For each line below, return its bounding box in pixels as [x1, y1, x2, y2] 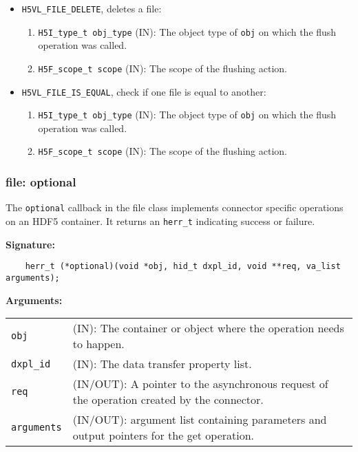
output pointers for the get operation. [72, 427, 255, 444]
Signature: [6, 237, 55, 251]
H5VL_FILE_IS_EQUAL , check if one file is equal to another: [21, 84, 266, 98]
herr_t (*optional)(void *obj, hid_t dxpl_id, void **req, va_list [25, 261, 341, 272]
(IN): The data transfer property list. [72, 356, 252, 372]
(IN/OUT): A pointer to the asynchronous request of [72, 376, 328, 392]
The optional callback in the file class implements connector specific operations [6, 200, 344, 215]
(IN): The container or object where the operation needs [72, 320, 344, 336]
